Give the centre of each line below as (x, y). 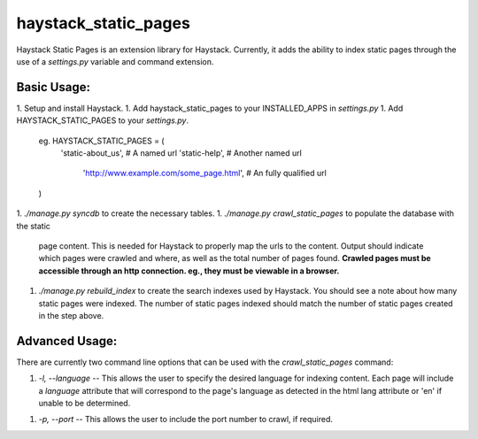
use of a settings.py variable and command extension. (115, 61)
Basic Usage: (53, 87)
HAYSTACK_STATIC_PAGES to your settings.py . (103, 120)
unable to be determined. (85, 403)
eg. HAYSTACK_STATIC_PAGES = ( (101, 141)
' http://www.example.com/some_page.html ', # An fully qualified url (204, 173)
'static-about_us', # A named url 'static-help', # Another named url (181, 153)
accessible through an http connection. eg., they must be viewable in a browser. (189, 271)
